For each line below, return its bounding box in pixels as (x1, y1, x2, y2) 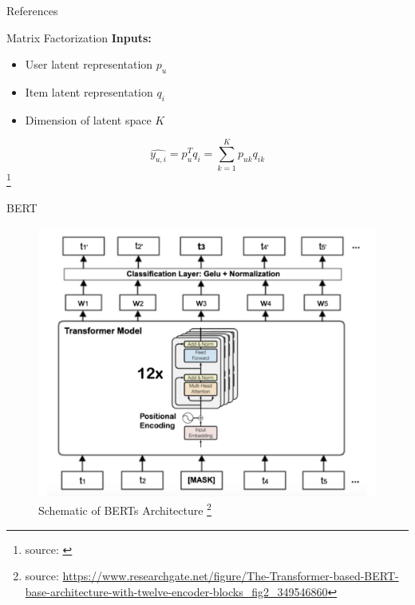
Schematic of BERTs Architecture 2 (38, 500, 211, 518)
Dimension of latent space (25, 111, 152, 128)
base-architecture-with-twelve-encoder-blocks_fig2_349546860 (25, 583, 328, 599)
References (6, 2, 58, 18)
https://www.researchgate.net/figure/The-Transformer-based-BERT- (62, 567, 399, 584)
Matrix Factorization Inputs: (6, 29, 152, 45)
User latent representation (25, 56, 153, 73)
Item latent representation (25, 83, 153, 100)
